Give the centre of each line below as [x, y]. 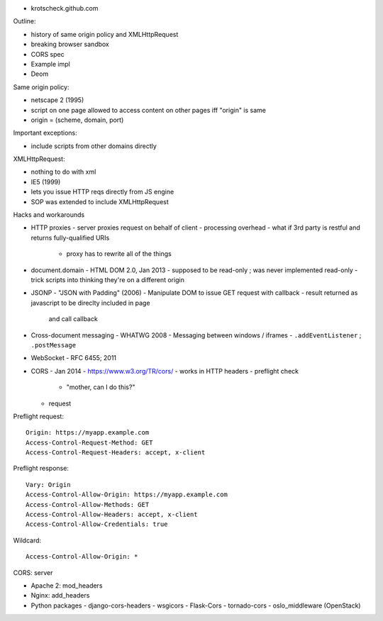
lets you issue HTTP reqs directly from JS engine [102, 192]
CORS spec [48, 54]
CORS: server [33, 572]
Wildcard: [27, 540]
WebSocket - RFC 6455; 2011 [74, 358]
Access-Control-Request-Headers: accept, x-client [116, 453]
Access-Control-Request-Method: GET [89, 442]
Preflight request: [38, 416]
